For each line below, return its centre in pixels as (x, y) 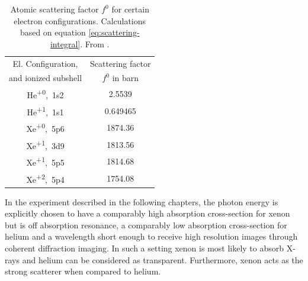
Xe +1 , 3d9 (45, 144)
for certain (130, 9)
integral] (65, 43)
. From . (95, 43)
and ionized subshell (46, 78)
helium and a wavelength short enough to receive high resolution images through (151, 236)
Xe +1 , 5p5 (45, 161)
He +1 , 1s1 (45, 111)
